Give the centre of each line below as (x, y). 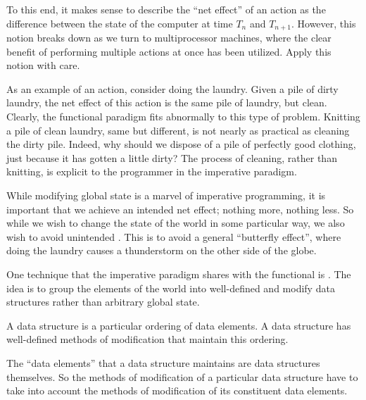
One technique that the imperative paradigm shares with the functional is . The (179, 274)
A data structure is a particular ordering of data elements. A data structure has (179, 325)
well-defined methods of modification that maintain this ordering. (147, 339)
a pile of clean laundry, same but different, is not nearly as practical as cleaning (178, 130)
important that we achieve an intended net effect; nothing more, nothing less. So (180, 209)
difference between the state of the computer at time (120, 23)
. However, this (323, 23)
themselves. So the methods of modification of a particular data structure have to (182, 376)
